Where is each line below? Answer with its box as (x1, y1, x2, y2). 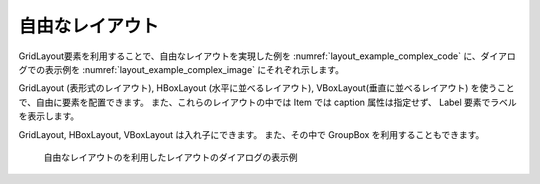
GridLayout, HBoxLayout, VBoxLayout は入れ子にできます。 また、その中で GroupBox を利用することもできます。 (18, 128, 485, 140)
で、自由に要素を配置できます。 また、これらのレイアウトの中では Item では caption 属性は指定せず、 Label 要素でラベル (18, 96, 517, 108)
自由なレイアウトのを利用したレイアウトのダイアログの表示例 (43, 151, 298, 163)
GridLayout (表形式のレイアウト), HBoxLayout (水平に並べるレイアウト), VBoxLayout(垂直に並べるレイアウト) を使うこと (18, 82, 515, 94)
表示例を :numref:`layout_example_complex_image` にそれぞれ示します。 (44, 63, 345, 75)
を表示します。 (18, 110, 80, 122)
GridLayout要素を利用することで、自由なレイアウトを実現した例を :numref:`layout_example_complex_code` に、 (18, 50, 482, 62)
